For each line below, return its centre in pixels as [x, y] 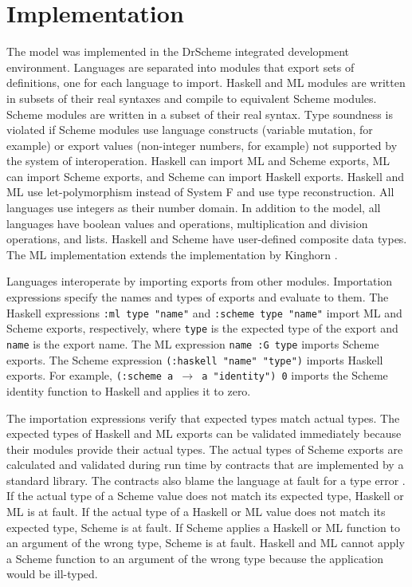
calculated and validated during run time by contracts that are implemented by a [205, 465]
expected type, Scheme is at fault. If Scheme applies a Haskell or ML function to [203, 527]
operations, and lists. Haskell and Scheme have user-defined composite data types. [207, 239]
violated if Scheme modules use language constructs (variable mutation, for [190, 130]
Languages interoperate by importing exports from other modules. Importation [200, 281]
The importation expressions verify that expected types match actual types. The [203, 418]
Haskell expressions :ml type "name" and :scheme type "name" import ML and [204, 312]
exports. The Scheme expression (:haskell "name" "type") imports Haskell [195, 359]
